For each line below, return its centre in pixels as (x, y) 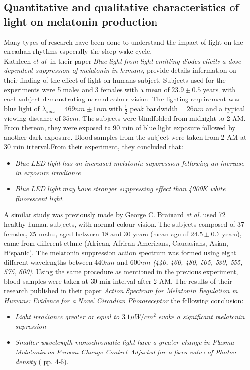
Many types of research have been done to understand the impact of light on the (124, 42)
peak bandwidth (154, 108)
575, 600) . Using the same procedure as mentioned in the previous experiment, (121, 271)
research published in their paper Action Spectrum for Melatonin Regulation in (121, 291)
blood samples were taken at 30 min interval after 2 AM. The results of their (118, 281)
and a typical (226, 108)
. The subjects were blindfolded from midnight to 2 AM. (162, 118)
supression (31, 326)
